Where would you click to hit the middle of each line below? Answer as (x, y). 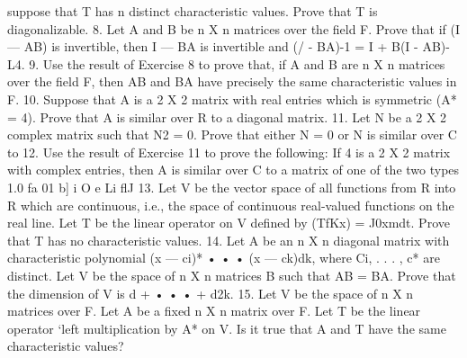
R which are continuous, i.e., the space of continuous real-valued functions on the (231, 205)
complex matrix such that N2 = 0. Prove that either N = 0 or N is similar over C (232, 134)
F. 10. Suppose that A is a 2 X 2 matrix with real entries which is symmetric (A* (232, 98)
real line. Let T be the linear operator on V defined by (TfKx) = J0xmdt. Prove (229, 223)
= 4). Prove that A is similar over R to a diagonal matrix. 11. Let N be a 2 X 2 (227, 116)
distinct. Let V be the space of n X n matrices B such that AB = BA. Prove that (232, 275)
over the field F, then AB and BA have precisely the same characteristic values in (232, 81)
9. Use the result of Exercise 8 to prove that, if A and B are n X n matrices (237, 63)
